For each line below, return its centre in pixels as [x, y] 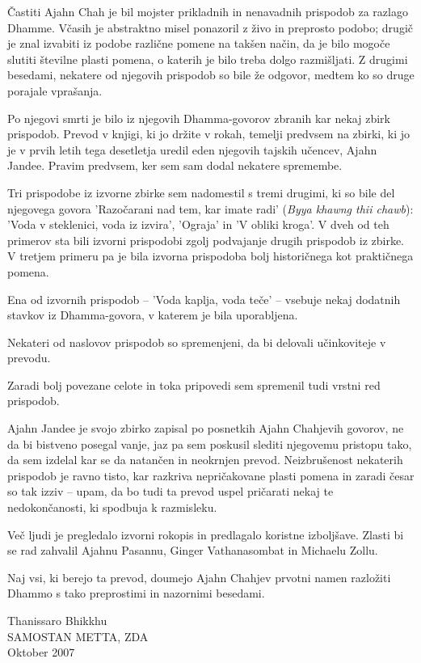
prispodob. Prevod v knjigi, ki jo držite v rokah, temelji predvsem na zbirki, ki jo [209, 134]
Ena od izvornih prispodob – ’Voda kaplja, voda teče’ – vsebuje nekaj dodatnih [204, 299]
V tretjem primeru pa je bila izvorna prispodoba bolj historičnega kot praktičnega [210, 256]
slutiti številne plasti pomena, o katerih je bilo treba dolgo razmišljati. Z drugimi [208, 59]
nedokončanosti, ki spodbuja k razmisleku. [112, 507]
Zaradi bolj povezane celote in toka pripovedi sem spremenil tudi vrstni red [194, 384]
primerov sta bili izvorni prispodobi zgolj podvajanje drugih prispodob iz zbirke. [206, 240]
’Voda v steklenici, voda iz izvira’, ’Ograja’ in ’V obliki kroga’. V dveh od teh [198, 224]
